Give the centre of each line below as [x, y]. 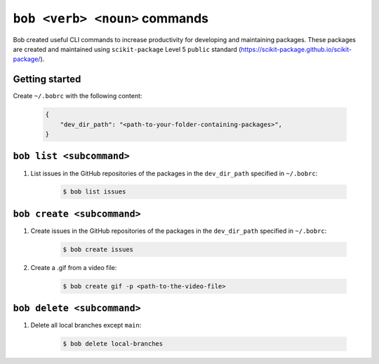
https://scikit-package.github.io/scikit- [297, 49]
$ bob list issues [94, 192]
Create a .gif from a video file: [74, 267]
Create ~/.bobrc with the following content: [78, 96]
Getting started [47, 80]
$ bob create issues [98, 249]
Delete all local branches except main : [86, 325]
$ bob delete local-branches [113, 344]
